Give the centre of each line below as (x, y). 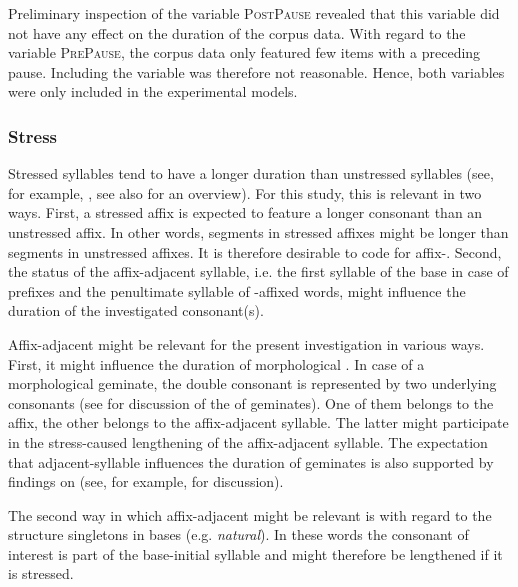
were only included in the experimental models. (153, 91)
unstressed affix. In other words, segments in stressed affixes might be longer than (258, 231)
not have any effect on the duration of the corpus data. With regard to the (237, 32)
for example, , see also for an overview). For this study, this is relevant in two (245, 192)
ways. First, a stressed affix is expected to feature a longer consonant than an (245, 212)
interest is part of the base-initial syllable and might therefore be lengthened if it (255, 553)
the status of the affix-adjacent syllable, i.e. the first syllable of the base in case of (258, 271)
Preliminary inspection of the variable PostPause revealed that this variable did (254, 13)
